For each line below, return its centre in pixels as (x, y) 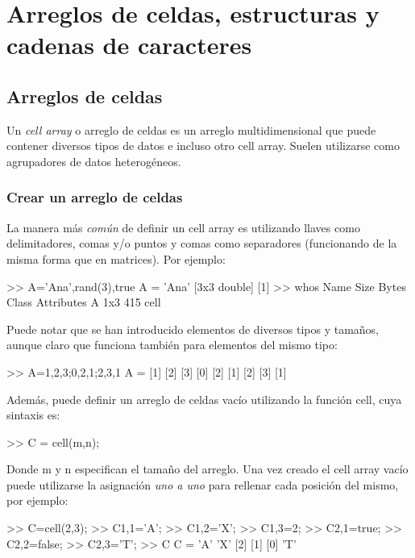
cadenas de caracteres (129, 45)
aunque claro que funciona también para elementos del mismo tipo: (172, 345)
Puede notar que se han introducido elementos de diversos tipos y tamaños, (193, 329)
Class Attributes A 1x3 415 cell (84, 302)
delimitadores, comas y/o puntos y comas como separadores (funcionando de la (202, 243)
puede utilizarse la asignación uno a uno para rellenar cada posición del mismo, (203, 484)
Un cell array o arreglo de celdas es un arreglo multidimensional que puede (191, 129)
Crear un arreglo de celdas (95, 197)
